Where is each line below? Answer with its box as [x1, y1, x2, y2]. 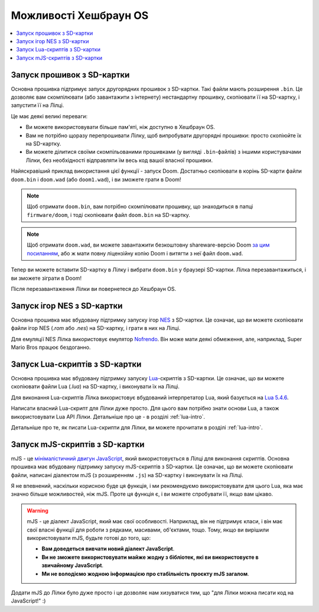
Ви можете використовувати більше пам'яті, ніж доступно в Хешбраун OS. [25, 124, 215, 131]
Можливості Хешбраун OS [11, 9, 149, 22]
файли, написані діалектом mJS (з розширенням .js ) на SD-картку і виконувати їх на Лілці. [11, 471, 243, 478]
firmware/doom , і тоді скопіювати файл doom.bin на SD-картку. [27, 211, 190, 218]
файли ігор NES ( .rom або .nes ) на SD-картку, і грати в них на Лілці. [11, 325, 181, 332]
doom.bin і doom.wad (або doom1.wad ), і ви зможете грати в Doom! [11, 176, 181, 183]
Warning [27, 507, 48, 514]
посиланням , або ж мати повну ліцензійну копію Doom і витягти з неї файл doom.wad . [27, 250, 243, 257]
